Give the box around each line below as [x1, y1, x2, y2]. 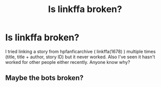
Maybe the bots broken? [5, 74, 84, 82]
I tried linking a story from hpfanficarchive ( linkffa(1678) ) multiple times [5, 48, 156, 54]
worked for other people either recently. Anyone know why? [5, 59, 131, 65]
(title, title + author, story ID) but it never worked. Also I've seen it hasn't [5, 54, 155, 60]
